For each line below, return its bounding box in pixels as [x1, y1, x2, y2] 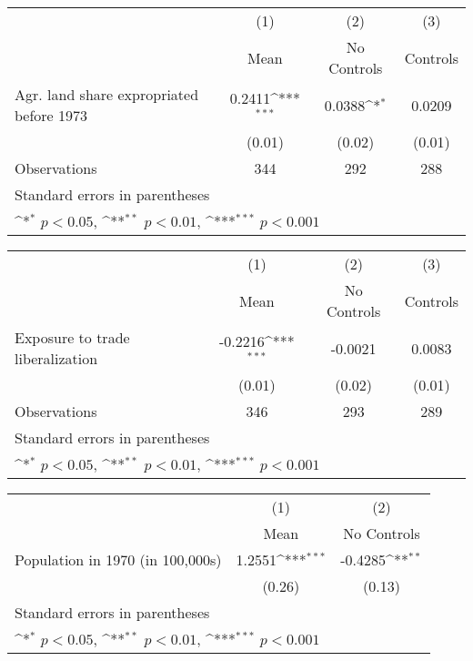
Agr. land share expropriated [15, 84, 199, 105]
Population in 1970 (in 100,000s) [15, 549, 222, 570]
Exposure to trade [15, 327, 130, 348]
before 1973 [15, 105, 88, 126]
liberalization [15, 348, 98, 369]
